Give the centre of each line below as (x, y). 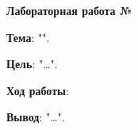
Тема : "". (28, 37)
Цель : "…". (32, 64)
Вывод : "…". (36, 117)
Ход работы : (38, 90)
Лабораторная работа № (69, 10)
